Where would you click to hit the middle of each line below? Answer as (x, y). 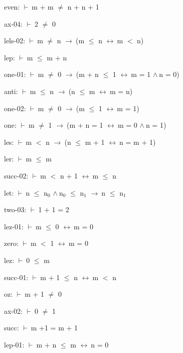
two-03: (15, 209)
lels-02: (15, 40)
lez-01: (14, 226)
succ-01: (16, 277)
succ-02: (16, 175)
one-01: (15, 74)
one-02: (15, 108)
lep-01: (14, 344)
